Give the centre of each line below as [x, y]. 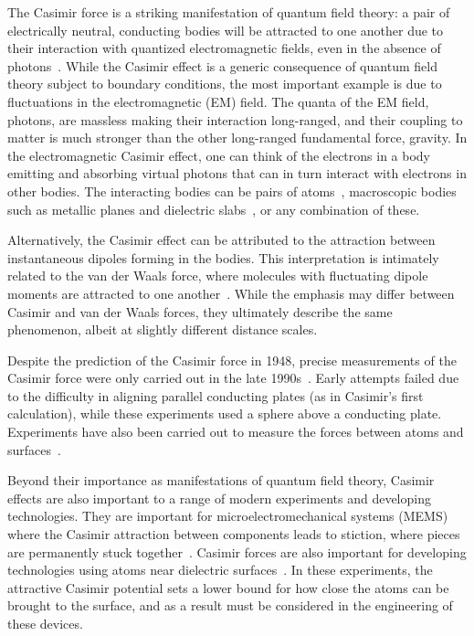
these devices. [45, 623]
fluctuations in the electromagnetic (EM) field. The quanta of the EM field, [218, 101]
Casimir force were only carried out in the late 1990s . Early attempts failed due [233, 378]
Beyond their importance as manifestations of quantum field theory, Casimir [221, 480]
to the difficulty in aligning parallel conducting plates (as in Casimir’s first [216, 395]
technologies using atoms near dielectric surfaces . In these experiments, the [220, 570]
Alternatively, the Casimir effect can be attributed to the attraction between [221, 240]
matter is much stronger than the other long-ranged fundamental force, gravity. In [237, 138]
